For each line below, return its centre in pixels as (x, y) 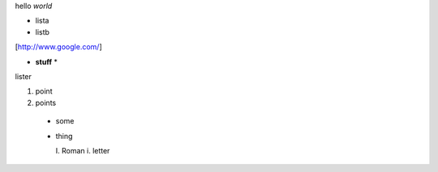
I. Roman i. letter (83, 150)
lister (24, 76)
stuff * (47, 61)
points (46, 103)
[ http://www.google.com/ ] (58, 47)
